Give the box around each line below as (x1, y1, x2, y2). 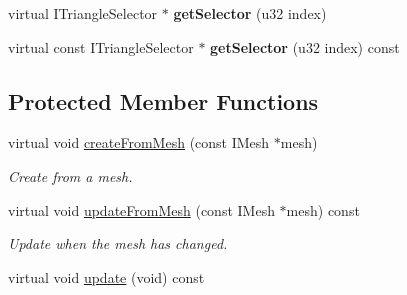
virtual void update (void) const (8, 266, 205, 287)
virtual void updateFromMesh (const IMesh (8, 199, 275, 220)
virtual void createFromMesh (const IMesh (8, 132, 270, 153)
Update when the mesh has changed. (8, 233, 228, 254)
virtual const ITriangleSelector (8, 36, 194, 57)
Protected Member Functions (8, 85, 319, 116)
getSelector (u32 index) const (210, 36, 400, 57)
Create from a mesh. (8, 165, 133, 186)
